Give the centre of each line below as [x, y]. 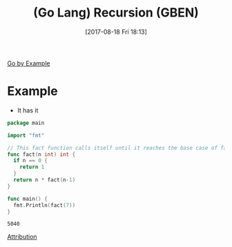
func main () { [28, 199]
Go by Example [29, 63]
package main [26, 123]
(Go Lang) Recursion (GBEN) [116, 13]
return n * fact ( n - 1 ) [45, 180]
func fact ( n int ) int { [41, 154]
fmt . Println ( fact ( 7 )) [45, 205]
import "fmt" [26, 135]
